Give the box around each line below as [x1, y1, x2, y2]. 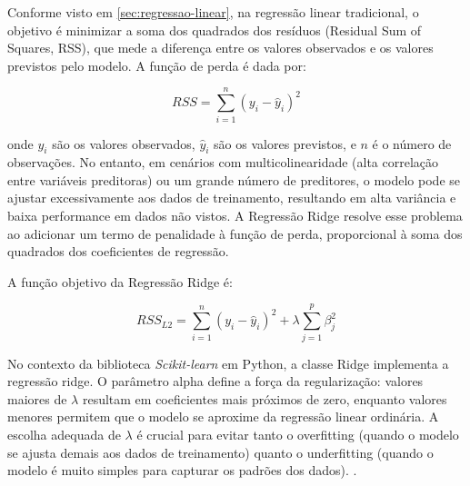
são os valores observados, [52, 134, 195, 153]
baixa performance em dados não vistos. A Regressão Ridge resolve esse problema [7, 206, 463, 225]
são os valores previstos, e [214, 134, 356, 153]
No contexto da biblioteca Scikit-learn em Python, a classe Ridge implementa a [7, 353, 449, 372]
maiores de [7, 389, 67, 408]
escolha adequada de [7, 424, 121, 443]
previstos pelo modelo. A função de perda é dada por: [7, 55, 306, 74]
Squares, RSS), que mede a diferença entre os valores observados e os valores [7, 38, 434, 57]
